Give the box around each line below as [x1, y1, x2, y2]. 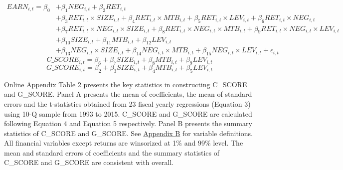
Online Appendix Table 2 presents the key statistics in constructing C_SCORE [4, 79, 247, 89]
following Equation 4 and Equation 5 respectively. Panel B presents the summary [4, 118, 252, 129]
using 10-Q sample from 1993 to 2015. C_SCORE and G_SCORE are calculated [4, 108, 252, 119]
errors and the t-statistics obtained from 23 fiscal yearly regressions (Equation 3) [4, 98, 251, 109]
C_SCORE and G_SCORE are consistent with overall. [4, 157, 174, 168]
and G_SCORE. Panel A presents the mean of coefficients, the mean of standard [4, 89, 252, 99]
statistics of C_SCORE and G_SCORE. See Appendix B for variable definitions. [4, 128, 253, 138]
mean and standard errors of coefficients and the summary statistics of [4, 147, 219, 158]
